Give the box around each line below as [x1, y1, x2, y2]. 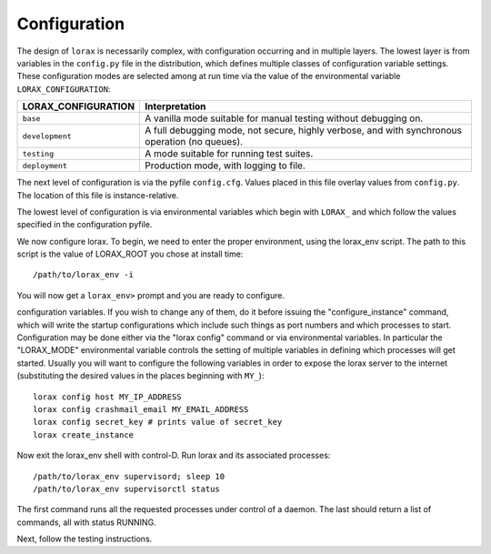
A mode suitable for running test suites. [145, 147, 314, 160]
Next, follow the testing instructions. [16, 533, 153, 545]
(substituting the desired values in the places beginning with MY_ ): [16, 370, 265, 381]
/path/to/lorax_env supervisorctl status [33, 483, 220, 494]
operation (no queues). [145, 136, 244, 148]
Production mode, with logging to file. [145, 159, 306, 172]
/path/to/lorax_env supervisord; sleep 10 [33, 471, 225, 481]
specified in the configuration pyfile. [16, 219, 153, 230]
